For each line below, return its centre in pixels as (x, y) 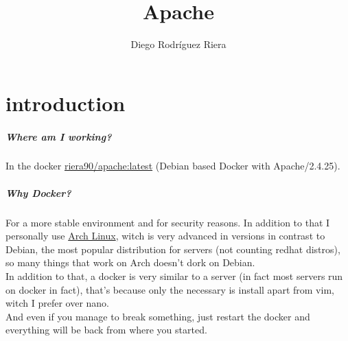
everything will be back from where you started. (106, 330)
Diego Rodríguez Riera (178, 44)
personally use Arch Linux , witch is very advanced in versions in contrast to (165, 236)
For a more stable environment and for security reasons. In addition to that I (168, 222)
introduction (66, 103)
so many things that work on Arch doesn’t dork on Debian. (130, 262)
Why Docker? (38, 192)
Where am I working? (59, 136)
